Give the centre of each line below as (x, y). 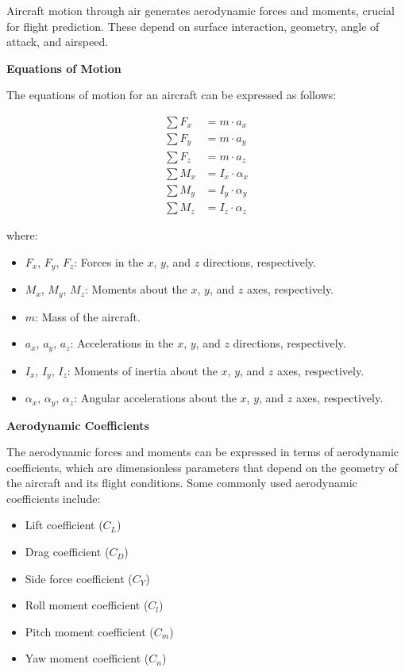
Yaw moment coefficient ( (87, 658)
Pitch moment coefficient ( (89, 631)
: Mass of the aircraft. (88, 316)
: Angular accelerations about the (155, 398)
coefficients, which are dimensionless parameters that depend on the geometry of (202, 467)
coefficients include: (54, 498)
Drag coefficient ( (67, 552)
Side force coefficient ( (79, 578)
